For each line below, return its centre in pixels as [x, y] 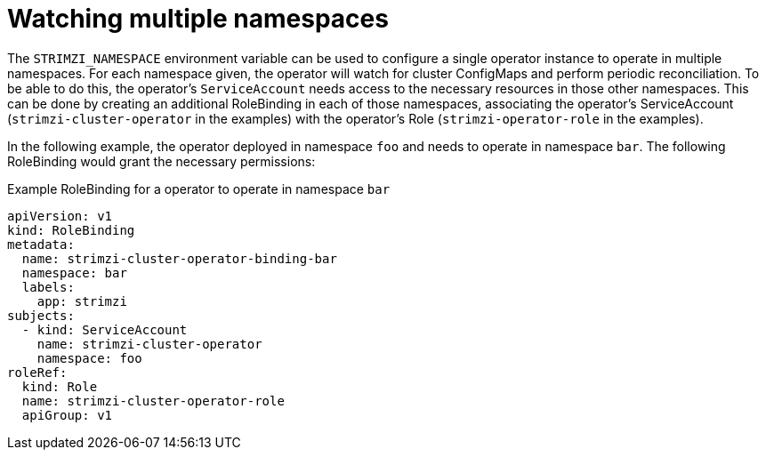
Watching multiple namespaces [198, 19]
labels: [48, 287]
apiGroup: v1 [67, 415]
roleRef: [37, 372]
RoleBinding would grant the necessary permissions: [161, 161]
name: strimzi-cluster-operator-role [153, 401]
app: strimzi [82, 301]
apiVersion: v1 [60, 216]
